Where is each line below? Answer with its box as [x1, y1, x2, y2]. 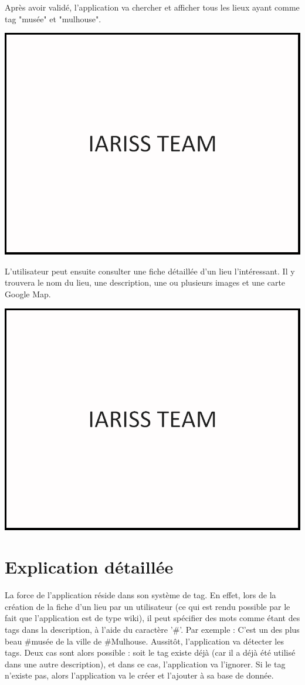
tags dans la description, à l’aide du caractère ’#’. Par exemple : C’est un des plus [5, 623, 300, 636]
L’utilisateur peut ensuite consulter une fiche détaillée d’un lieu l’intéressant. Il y [5, 264, 295, 277]
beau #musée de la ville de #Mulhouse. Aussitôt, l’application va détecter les [5, 635, 284, 647]
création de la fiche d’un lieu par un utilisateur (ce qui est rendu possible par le [5, 600, 290, 612]
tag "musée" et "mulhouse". [5, 12, 101, 25]
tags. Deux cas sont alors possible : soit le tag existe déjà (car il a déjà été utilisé [5, 646, 296, 659]
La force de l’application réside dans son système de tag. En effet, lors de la [5, 589, 276, 601]
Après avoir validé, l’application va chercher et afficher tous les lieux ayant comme [5, 1, 300, 13]
